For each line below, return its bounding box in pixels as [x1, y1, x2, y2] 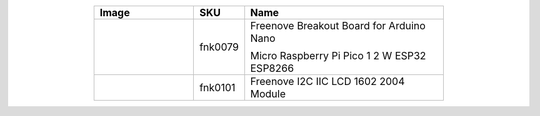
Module [250, 87, 287, 100]
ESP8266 [250, 61, 295, 75]
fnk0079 [199, 40, 240, 54]
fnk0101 [199, 81, 236, 94]
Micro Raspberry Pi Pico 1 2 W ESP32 [250, 49, 427, 62]
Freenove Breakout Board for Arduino [250, 19, 426, 32]
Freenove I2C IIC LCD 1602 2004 [250, 75, 405, 88]
